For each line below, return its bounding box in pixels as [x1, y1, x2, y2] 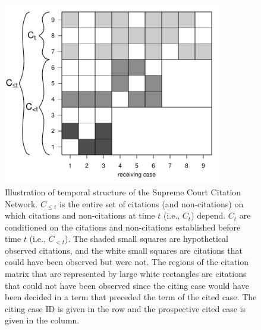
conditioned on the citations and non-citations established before [5, 220, 241, 233]
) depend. [191, 209, 226, 222]
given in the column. [5, 314, 80, 326]
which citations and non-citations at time [5, 209, 155, 222]
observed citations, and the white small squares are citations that [5, 244, 243, 256]
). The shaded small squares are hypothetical [65, 232, 228, 245]
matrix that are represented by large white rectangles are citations [5, 267, 247, 280]
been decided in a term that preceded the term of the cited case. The [5, 291, 257, 303]
